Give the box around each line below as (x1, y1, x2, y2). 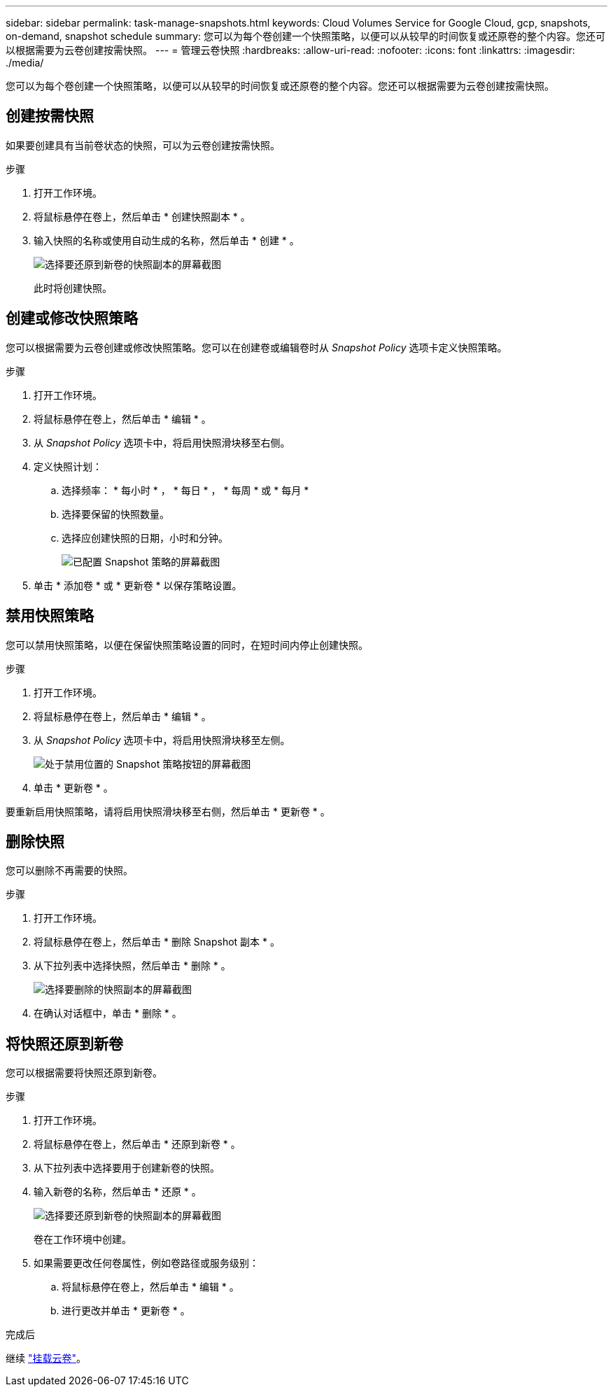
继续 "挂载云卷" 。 (6, 1352, 86, 1365)
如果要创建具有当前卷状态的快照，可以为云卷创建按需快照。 (6, 139, 280, 151)
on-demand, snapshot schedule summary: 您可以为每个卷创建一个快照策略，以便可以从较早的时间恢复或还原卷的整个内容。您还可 (6, 30, 606, 42)
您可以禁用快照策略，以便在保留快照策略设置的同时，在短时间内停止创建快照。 (6, 638, 368, 651)
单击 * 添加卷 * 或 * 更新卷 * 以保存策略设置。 (34, 579, 242, 591)
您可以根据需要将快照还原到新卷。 (6, 1067, 162, 1079)
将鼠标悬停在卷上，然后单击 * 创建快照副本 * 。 (34, 210, 251, 223)
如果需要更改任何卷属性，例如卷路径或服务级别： (34, 1257, 259, 1270)
